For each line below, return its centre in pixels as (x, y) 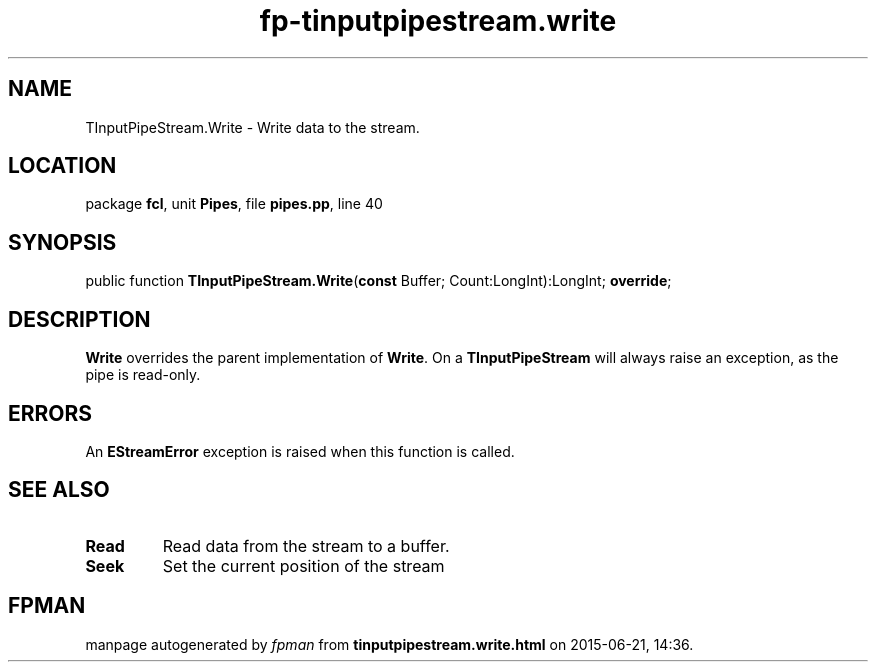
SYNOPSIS (62, 242)
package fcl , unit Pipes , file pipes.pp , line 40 (234, 204)
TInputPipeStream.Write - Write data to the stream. (252, 127)
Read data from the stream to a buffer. (306, 545)
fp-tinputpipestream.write (438, 21)
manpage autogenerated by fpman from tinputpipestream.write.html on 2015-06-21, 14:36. (389, 644)
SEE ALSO (59, 490)
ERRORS (50, 413)
